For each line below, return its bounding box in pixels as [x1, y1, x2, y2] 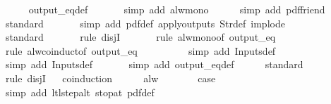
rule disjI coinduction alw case [5, 70, 216, 85]
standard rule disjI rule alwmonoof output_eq [5, 30, 276, 44]
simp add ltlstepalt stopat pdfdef [5, 84, 155, 99]
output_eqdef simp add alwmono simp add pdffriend [28, 2, 325, 16]
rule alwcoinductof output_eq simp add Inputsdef [5, 43, 276, 58]
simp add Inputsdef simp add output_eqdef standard [5, 57, 303, 72]
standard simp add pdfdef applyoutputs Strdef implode [5, 15, 285, 30]
